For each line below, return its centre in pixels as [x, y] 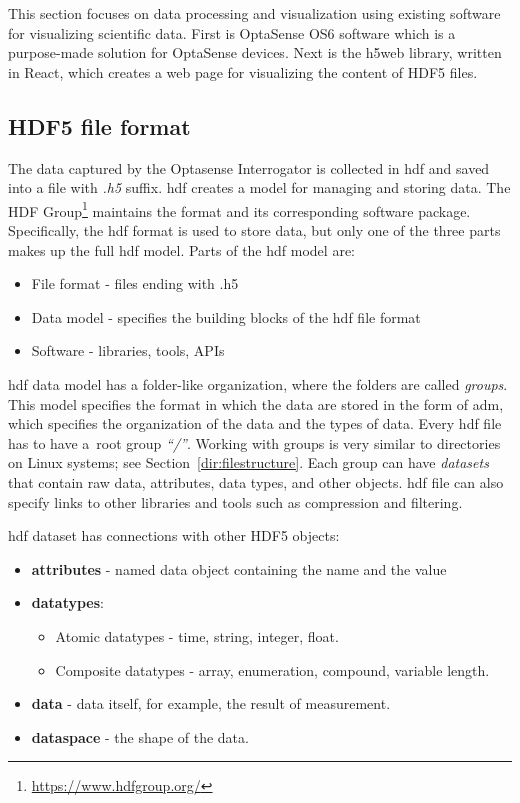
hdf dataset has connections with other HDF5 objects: [174, 535]
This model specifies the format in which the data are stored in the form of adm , [256, 403]
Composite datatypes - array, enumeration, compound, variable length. [272, 669]
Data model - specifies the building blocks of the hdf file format [226, 316]
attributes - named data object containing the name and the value [239, 568]
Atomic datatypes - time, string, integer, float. [197, 635]
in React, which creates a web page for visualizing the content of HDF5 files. [243, 71]
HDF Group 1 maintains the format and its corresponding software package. [239, 209]
